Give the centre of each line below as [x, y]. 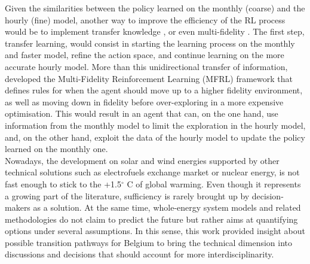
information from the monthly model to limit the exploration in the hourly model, [155, 125]
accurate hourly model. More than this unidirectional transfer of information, [146, 66]
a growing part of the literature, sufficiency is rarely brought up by [127, 195]
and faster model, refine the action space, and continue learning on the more [145, 55]
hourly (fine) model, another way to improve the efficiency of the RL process [145, 19]
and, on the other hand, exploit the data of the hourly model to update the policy [155, 137]
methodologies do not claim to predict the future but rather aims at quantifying [151, 219]
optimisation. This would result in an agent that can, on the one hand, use [142, 113]
